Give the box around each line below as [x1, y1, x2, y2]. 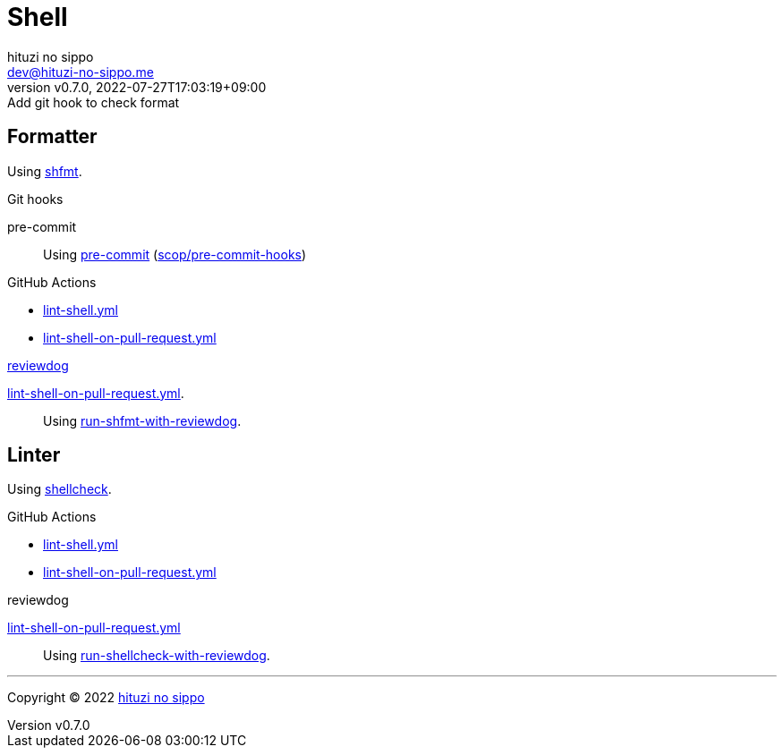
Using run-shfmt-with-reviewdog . [43, 412, 242, 428]
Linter [7, 444, 61, 467]
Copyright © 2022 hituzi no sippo [7, 690, 205, 706]
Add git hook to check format [7, 94, 180, 110]
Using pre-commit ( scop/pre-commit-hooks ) [43, 246, 307, 262]
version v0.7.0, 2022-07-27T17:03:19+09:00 [7, 79, 267, 95]
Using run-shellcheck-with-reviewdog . [43, 648, 270, 664]
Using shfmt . [7, 163, 82, 179]
